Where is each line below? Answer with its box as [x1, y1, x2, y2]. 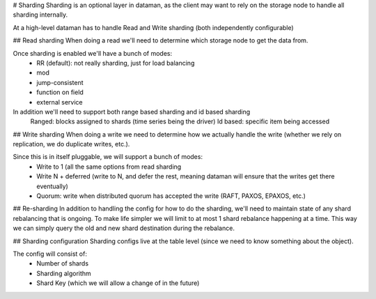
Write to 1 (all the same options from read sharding [36, 162, 182, 171]
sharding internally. [13, 10, 68, 19]
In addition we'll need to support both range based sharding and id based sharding [13, 107, 251, 116]
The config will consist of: [13, 250, 87, 258]
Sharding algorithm [36, 269, 92, 277]
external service [36, 98, 83, 106]
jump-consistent [36, 78, 84, 86]
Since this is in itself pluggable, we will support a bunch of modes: [13, 153, 203, 161]
